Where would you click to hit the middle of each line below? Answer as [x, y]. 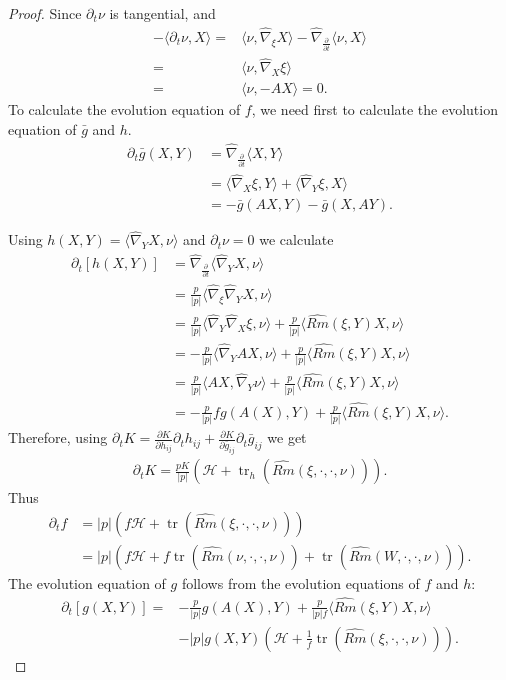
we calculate [296, 239]
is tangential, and [162, 13]
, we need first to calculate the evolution [374, 109]
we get [287, 437]
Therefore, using [58, 437]
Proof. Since [45, 13]
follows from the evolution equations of [300, 582]
